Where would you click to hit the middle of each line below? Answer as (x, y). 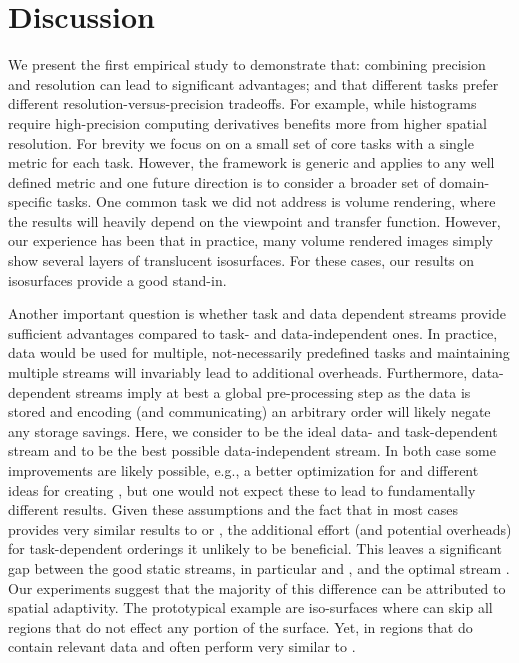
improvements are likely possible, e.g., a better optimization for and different (243, 470)
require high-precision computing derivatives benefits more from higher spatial (247, 122)
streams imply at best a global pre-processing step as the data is (273, 391)
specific (30, 201)
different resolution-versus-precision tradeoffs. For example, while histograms (242, 103)
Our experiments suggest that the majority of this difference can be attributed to (257, 587)
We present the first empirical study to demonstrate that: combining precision (247, 64)
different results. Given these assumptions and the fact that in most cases (233, 509)
